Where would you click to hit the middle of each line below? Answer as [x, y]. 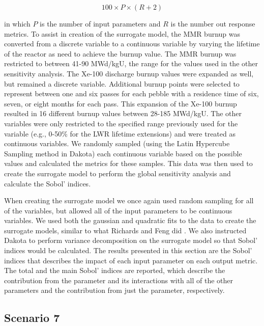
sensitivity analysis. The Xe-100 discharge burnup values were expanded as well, [129, 73]
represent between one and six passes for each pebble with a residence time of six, [131, 93]
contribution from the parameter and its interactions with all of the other [119, 280]
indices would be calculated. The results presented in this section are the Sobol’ [128, 250]
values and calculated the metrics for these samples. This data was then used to [128, 163]
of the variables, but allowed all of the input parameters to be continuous [118, 210]
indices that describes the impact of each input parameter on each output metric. [131, 260]
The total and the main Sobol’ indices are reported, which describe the [115, 270]
